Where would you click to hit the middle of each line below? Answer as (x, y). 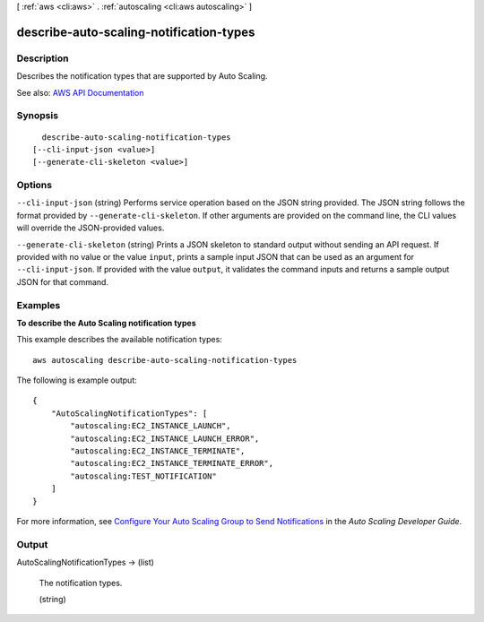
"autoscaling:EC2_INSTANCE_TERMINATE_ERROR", (172, 463)
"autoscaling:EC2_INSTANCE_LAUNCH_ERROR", (165, 438)
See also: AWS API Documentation (80, 92)
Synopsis (37, 116)
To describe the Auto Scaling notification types (106, 323)
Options (35, 186)
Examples (39, 305)
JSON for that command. (63, 281)
